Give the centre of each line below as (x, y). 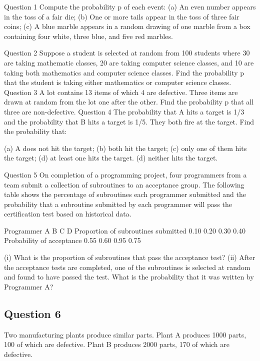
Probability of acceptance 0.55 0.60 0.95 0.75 (72, 240)
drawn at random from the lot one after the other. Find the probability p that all (129, 102)
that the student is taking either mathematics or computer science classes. (118, 82)
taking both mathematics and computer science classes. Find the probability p (124, 72)
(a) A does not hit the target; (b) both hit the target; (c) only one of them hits (125, 148)
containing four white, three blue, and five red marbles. (88, 36)
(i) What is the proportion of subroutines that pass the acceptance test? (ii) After (130, 257)
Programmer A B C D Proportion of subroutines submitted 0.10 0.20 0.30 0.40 (125, 230)
